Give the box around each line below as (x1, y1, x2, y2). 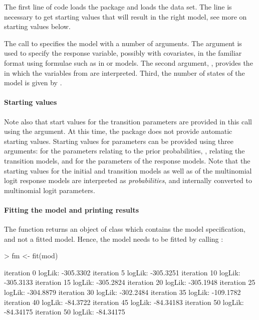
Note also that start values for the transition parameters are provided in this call (4, 116, 252, 126)
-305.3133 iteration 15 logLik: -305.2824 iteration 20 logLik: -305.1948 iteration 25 (4, 277, 255, 287)
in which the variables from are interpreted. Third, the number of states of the (4, 67, 245, 78)
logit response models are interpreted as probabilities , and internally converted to (4, 175, 252, 186)
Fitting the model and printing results (4, 204, 139, 215)
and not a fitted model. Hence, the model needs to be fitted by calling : (4, 233, 223, 244)
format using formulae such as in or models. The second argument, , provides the (4, 57, 253, 68)
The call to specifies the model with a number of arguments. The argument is (4, 38, 242, 48)
